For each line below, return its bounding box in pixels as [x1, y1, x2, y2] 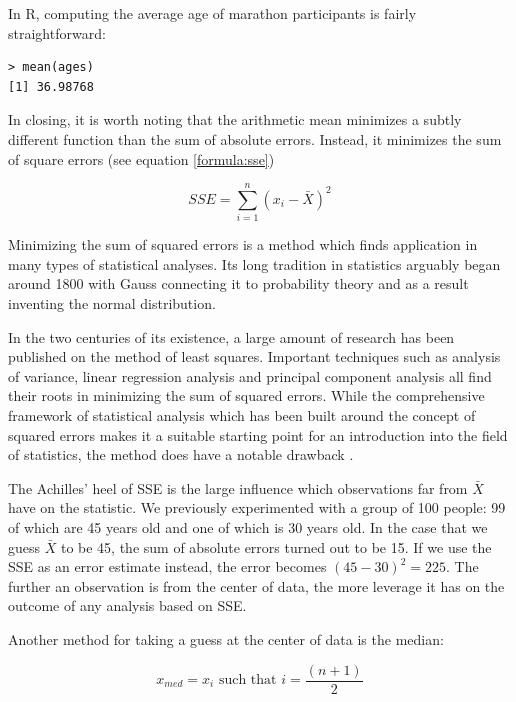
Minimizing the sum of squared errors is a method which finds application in [8, 234, 478, 255]
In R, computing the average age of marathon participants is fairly [8, 3, 417, 23]
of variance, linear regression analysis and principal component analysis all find [8, 365, 492, 386]
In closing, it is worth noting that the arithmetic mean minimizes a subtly [8, 109, 462, 130]
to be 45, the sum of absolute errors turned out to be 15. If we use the [60, 536, 492, 557]
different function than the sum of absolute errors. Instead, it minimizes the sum [8, 128, 502, 149]
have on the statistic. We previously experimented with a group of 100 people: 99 [8, 497, 506, 518]
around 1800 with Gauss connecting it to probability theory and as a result [8, 273, 469, 294]
